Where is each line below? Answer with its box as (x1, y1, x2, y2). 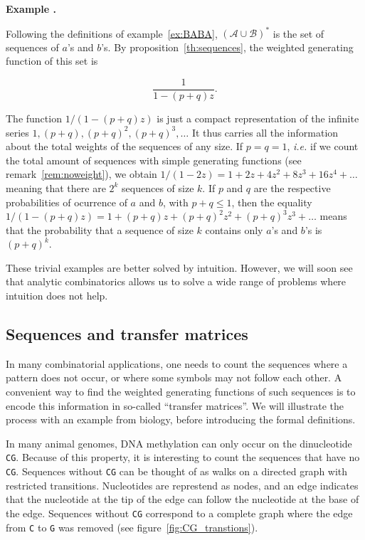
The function (6, 110, 62, 125)
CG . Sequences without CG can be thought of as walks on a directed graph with (6, 464, 348, 479)
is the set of (273, 26, 324, 41)
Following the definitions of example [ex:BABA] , (6, 26, 218, 41)
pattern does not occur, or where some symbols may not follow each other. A (6, 370, 342, 385)
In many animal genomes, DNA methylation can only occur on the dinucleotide (6, 435, 352, 450)
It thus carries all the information (191, 125, 339, 139)
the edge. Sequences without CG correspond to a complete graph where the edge (6, 505, 353, 520)
